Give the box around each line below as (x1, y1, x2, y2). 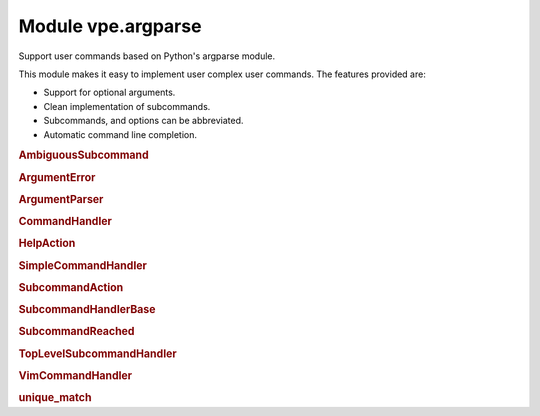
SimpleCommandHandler (18, 258, 147, 272)
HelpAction (18, 236, 76, 250)
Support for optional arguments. (43, 86, 176, 99)
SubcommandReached (18, 325, 135, 339)
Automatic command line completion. (43, 128, 197, 140)
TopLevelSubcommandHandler (18, 346, 177, 360)
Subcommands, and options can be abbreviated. (43, 115, 244, 127)
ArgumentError (18, 170, 96, 184)
